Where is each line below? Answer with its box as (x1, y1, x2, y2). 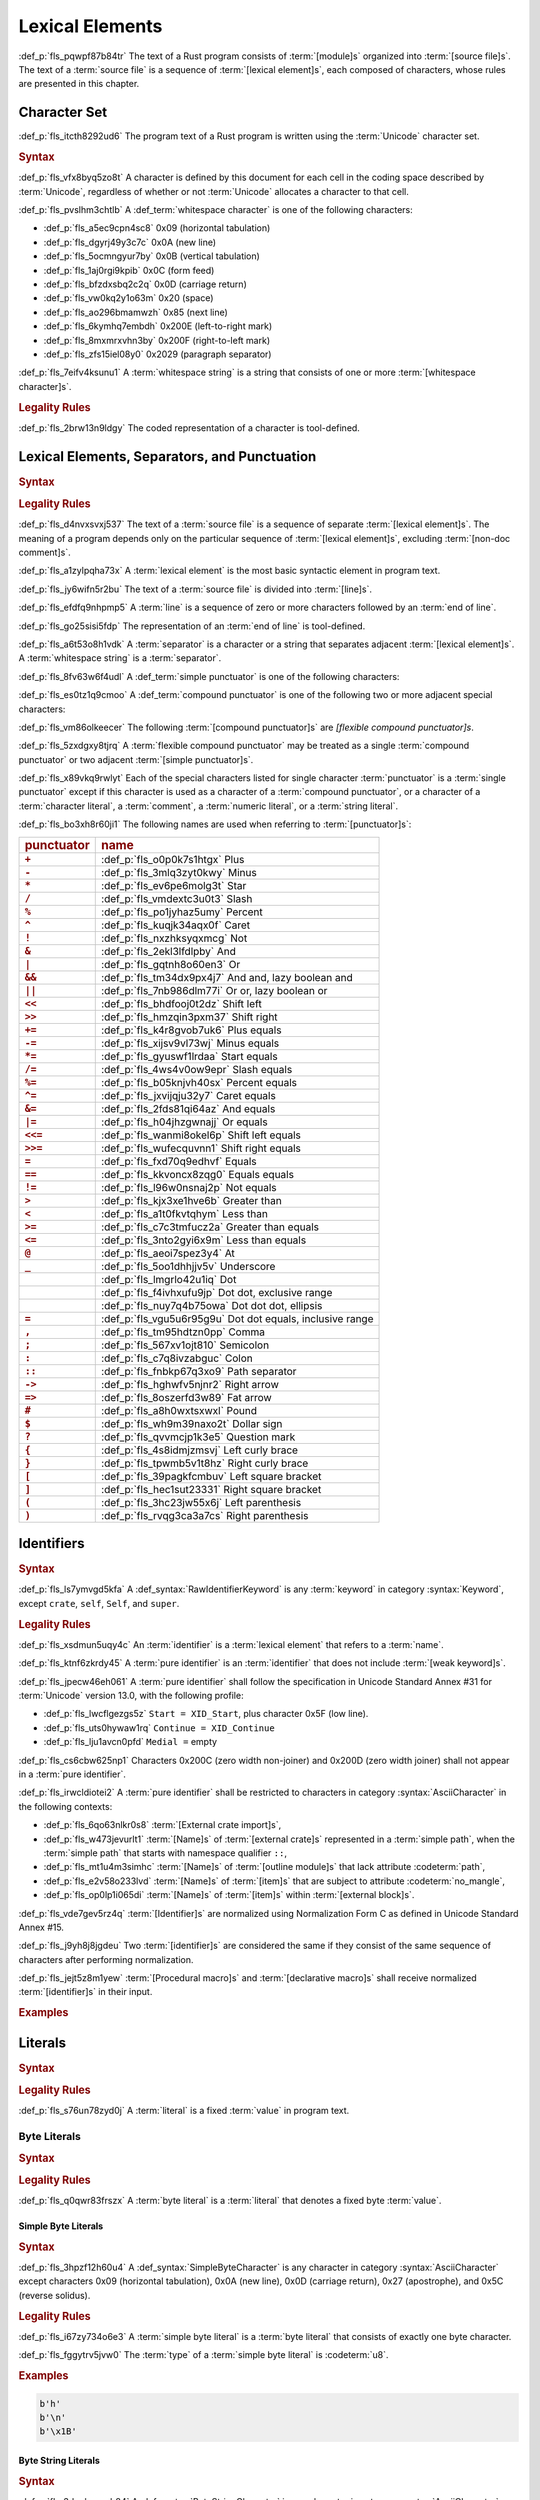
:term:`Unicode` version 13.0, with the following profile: (18, 1690, 244, 1702)
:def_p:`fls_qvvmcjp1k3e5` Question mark (101, 1430, 296, 1444)
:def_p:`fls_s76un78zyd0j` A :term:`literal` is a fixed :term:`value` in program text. (18, 2105, 350, 2117)
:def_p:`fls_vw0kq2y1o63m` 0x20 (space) (43, 292, 214, 304)
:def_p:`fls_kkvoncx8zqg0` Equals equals (101, 1167, 295, 1181)
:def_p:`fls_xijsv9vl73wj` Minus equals (101, 1036, 280, 1050)
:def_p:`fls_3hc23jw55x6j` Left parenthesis (101, 1495, 302, 1509)
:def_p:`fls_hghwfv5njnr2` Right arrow (101, 1377, 279, 1391)
